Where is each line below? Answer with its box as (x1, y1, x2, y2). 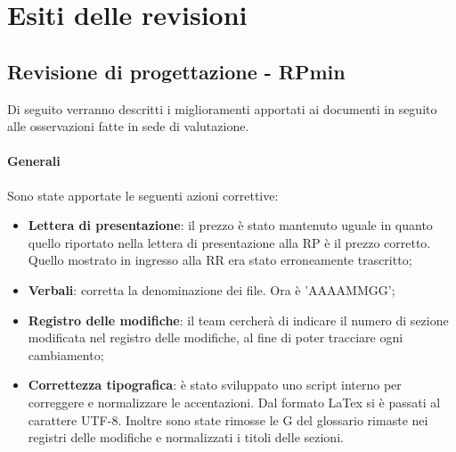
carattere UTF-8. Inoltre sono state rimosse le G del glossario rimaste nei (28, 410, 428, 429)
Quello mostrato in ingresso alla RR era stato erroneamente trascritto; (28, 251, 412, 269)
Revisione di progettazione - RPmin (7, 57, 346, 85)
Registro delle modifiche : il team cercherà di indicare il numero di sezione (28, 310, 449, 329)
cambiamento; (28, 345, 104, 364)
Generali (7, 152, 61, 170)
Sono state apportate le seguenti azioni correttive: (7, 185, 279, 204)
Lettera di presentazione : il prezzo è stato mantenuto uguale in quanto (28, 216, 433, 234)
